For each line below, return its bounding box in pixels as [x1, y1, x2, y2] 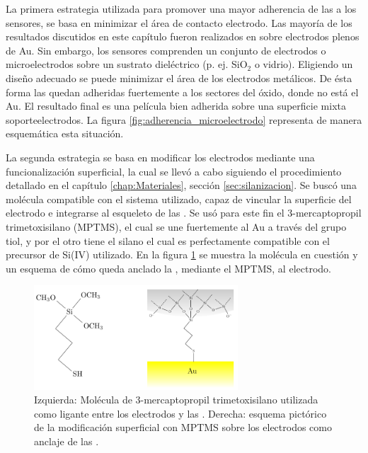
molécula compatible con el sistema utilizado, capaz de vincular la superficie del [6, 191, 352, 206]
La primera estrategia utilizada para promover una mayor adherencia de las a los [6, 1, 357, 16]
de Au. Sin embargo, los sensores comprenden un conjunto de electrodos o [6, 42, 326, 57]
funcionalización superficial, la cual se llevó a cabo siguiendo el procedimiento [6, 164, 342, 178]
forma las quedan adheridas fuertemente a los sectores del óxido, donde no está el [6, 84, 359, 99]
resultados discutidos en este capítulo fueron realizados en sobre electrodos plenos [6, 29, 360, 44]
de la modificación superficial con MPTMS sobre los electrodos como [34, 420, 332, 435]
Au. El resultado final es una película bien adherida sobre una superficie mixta [6, 98, 346, 113]
